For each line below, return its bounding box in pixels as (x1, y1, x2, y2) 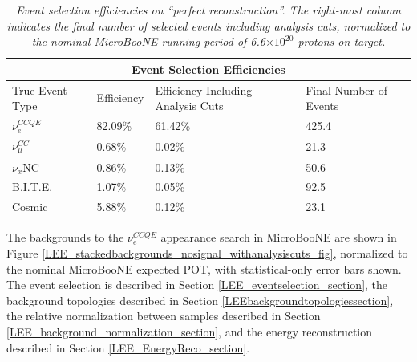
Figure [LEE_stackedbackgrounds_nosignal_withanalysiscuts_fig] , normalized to (6, 244, 408, 261)
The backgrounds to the (6, 229, 124, 246)
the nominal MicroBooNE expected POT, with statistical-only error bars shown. (6, 260, 402, 277)
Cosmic (12, 198, 48, 215)
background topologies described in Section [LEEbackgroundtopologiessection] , (6, 291, 394, 308)
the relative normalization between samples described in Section (6, 307, 321, 324)
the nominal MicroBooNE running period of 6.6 (31, 33, 265, 50)
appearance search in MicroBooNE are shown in (160, 229, 397, 246)
